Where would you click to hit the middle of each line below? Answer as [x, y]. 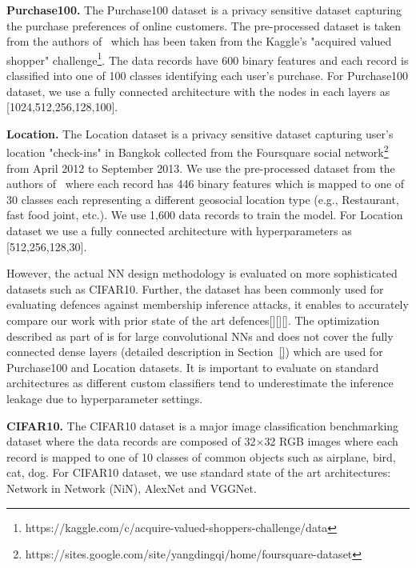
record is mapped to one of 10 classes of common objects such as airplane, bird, [201, 456]
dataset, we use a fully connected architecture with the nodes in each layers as [198, 91]
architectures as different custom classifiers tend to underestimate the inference [200, 383]
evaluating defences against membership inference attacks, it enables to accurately [208, 304]
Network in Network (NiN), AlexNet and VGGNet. [132, 488]
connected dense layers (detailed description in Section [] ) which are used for [195, 352]
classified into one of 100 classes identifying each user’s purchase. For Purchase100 [208, 76]
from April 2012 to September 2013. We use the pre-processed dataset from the [201, 168]
